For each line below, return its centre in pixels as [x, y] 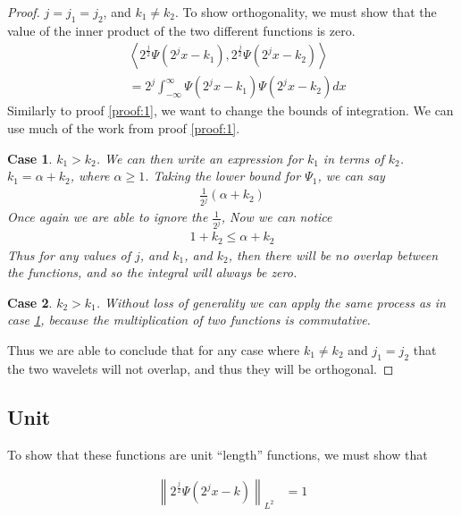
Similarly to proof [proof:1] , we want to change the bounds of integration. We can [230, 110]
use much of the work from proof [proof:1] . [124, 128]
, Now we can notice [277, 217]
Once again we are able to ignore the [108, 217]
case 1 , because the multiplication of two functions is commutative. [189, 320]
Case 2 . [30, 302]
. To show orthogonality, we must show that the [306, 12]
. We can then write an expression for [199, 158]
